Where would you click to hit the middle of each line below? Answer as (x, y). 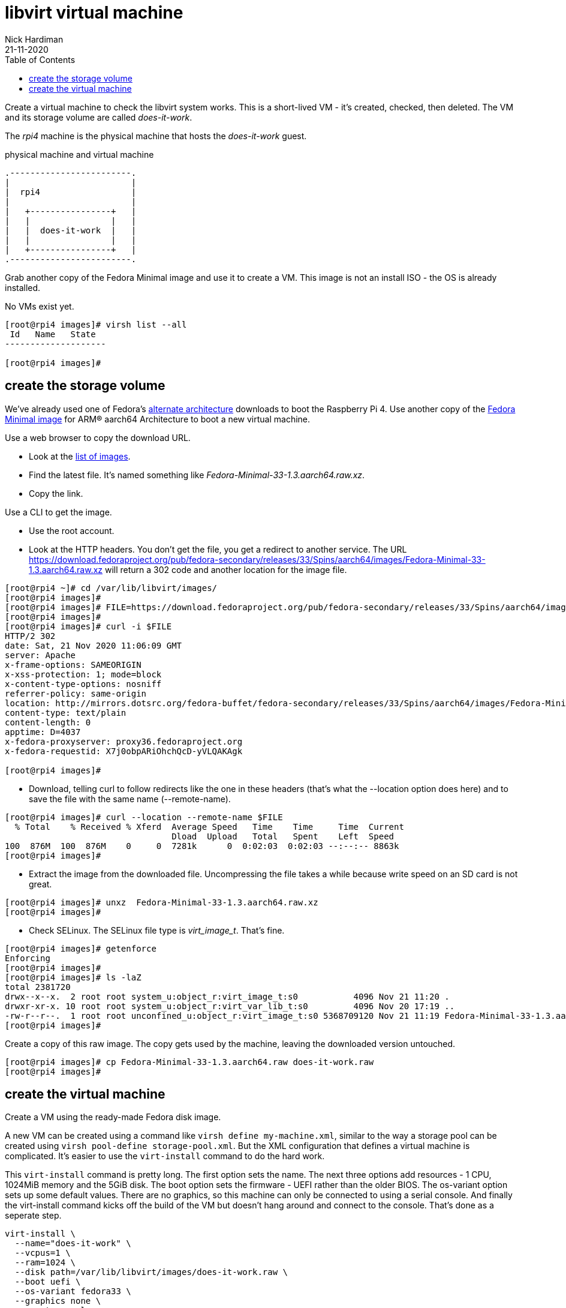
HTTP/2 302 (30, 636)
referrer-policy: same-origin (76, 693)
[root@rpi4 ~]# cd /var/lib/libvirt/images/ (111, 588)
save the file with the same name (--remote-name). (130, 799)
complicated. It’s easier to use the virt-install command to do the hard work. (165, 1156)
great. (40, 884)
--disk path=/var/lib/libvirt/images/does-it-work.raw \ (151, 1272)
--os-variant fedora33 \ (73, 1291)
